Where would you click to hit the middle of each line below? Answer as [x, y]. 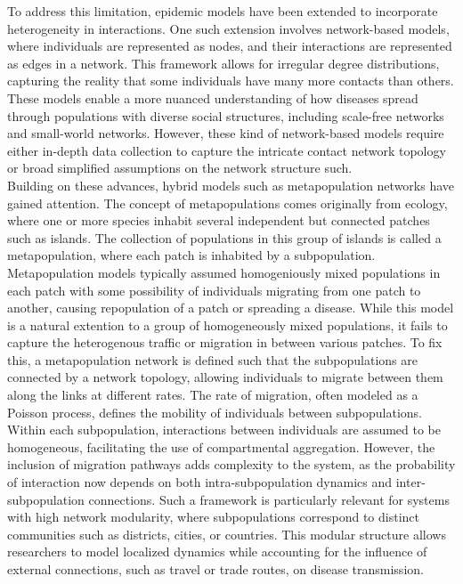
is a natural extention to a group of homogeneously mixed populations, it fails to [227, 324]
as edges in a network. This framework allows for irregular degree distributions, [223, 63]
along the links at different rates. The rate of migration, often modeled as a [213, 395]
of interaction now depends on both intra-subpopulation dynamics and [200, 482]
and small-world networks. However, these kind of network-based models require [226, 133]
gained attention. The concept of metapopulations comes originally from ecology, [227, 203]
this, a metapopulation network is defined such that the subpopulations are [212, 359]
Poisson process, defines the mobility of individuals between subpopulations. [215, 412]
